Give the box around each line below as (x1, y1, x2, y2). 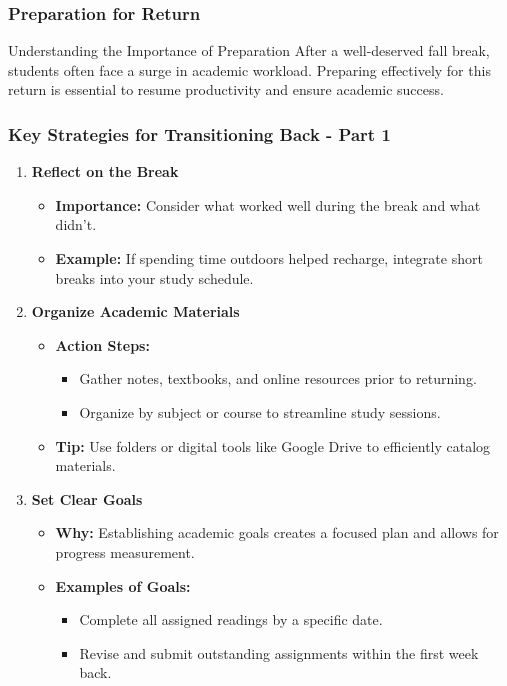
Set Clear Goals (31, 488, 143, 509)
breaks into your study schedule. (55, 267, 254, 288)
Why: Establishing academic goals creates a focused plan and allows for (55, 522, 499, 543)
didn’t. (55, 214, 97, 235)
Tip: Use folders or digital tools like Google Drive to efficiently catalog (55, 435, 491, 456)
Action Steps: (55, 334, 150, 355)
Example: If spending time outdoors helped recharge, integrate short (55, 248, 483, 268)
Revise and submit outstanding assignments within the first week (79, 642, 479, 663)
